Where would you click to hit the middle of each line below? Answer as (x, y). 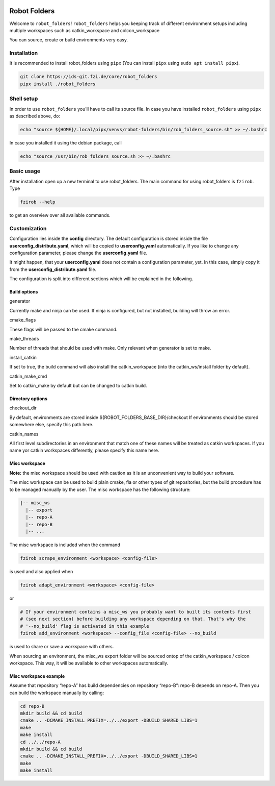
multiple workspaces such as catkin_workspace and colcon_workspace (85, 30)
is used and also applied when (41, 571)
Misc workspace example (37, 676)
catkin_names (24, 434)
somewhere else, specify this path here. (51, 425)
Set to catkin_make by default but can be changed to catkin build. (78, 385)
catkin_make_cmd (28, 376)
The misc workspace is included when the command (65, 545)
